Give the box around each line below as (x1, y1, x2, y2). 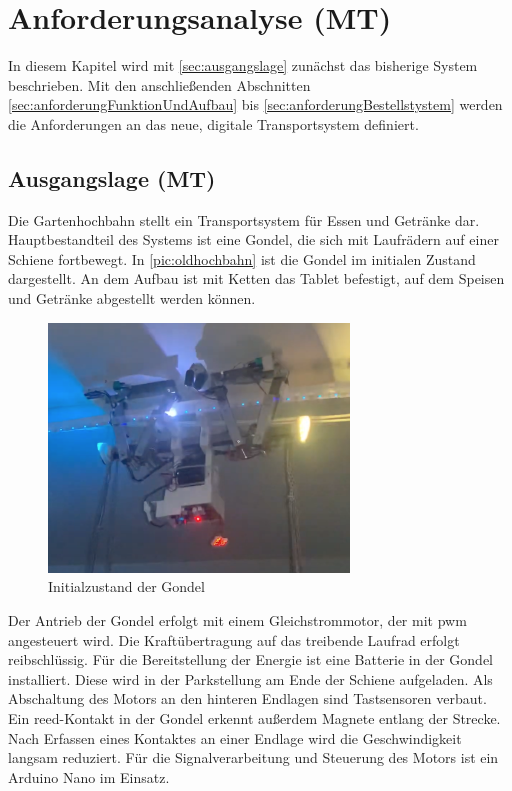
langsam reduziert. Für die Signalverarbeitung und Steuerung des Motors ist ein (8, 747, 499, 768)
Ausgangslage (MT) (8, 162, 216, 193)
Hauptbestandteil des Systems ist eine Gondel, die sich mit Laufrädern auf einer (8, 229, 499, 250)
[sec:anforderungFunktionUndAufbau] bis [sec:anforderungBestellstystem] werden (8, 94, 503, 115)
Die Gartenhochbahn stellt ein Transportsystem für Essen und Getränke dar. (8, 209, 480, 230)
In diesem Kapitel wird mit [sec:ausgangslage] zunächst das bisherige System (8, 55, 478, 76)
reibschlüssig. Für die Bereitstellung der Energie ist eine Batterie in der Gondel (8, 649, 494, 670)
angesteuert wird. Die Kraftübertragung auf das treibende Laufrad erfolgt (8, 629, 460, 650)
